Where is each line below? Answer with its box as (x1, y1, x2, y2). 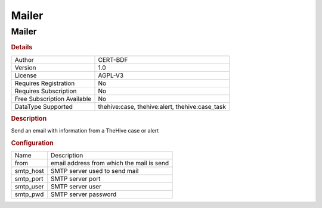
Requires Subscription (14, 87, 77, 95)
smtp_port (14, 175, 44, 183)
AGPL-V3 (98, 71, 124, 80)
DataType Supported (14, 102, 73, 111)
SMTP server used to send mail (51, 167, 139, 175)
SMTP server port (51, 175, 101, 183)
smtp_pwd (14, 190, 44, 198)
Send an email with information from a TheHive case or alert (11, 127, 159, 134)
